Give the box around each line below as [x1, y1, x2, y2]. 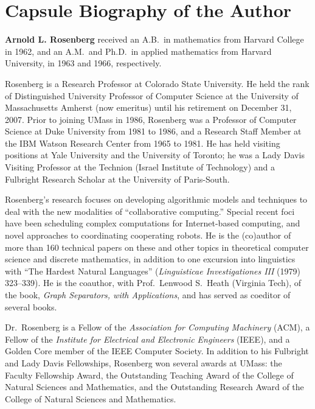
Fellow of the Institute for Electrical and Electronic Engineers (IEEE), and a [5, 332, 290, 345]
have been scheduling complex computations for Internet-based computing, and [5, 217, 300, 229]
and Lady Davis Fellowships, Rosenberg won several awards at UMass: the [5, 356, 282, 369]
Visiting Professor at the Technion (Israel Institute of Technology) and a [5, 161, 275, 173]
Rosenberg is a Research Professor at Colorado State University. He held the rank [5, 77, 310, 89]
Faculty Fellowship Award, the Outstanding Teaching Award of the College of [5, 368, 294, 381]
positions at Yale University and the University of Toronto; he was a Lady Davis [5, 149, 305, 161]
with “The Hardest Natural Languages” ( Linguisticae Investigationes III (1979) [5, 264, 300, 277]
